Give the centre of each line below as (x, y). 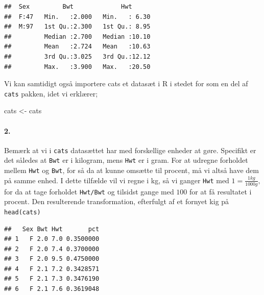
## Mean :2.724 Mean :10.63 (77, 47)
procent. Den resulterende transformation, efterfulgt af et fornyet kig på (117, 201)
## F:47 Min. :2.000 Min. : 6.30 (77, 17)
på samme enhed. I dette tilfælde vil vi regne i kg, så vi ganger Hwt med (117, 180)
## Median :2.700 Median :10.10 (77, 36)
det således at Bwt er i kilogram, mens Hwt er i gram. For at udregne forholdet (126, 160)
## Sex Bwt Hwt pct (52, 229)
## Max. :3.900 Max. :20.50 (77, 67)
